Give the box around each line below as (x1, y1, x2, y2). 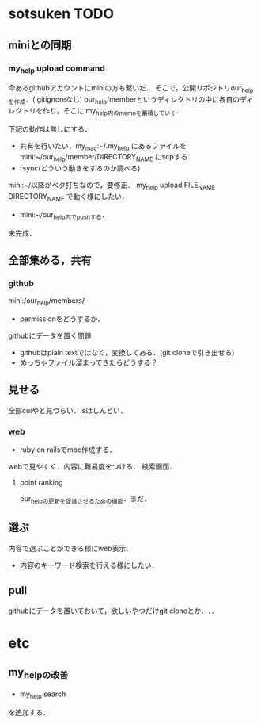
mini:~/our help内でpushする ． (19, 209, 109, 221)
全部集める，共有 (8, 253, 92, 266)
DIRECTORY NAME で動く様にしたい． (8, 191, 129, 203)
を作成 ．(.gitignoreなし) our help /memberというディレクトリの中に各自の (8, 94, 240, 105)
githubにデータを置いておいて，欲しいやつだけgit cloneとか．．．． (8, 606, 219, 615)
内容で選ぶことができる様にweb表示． (8, 543, 133, 553)
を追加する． (8, 707, 50, 717)
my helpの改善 (8, 665, 69, 681)
